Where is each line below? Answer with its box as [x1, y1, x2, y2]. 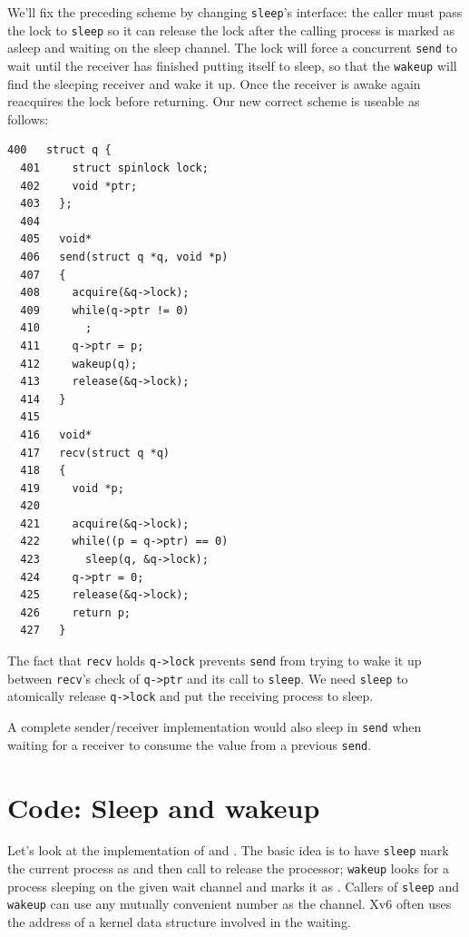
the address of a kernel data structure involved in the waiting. [7, 912, 351, 932]
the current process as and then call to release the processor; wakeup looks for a [7, 859, 450, 878]
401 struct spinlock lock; [20, 162, 209, 174]
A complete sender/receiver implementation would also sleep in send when [7, 717, 422, 735]
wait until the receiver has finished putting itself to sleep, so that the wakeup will [7, 55, 457, 74]
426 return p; [20, 606, 132, 619]
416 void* [20, 428, 93, 441]
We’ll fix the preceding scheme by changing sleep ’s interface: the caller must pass [7, 3, 463, 21]
